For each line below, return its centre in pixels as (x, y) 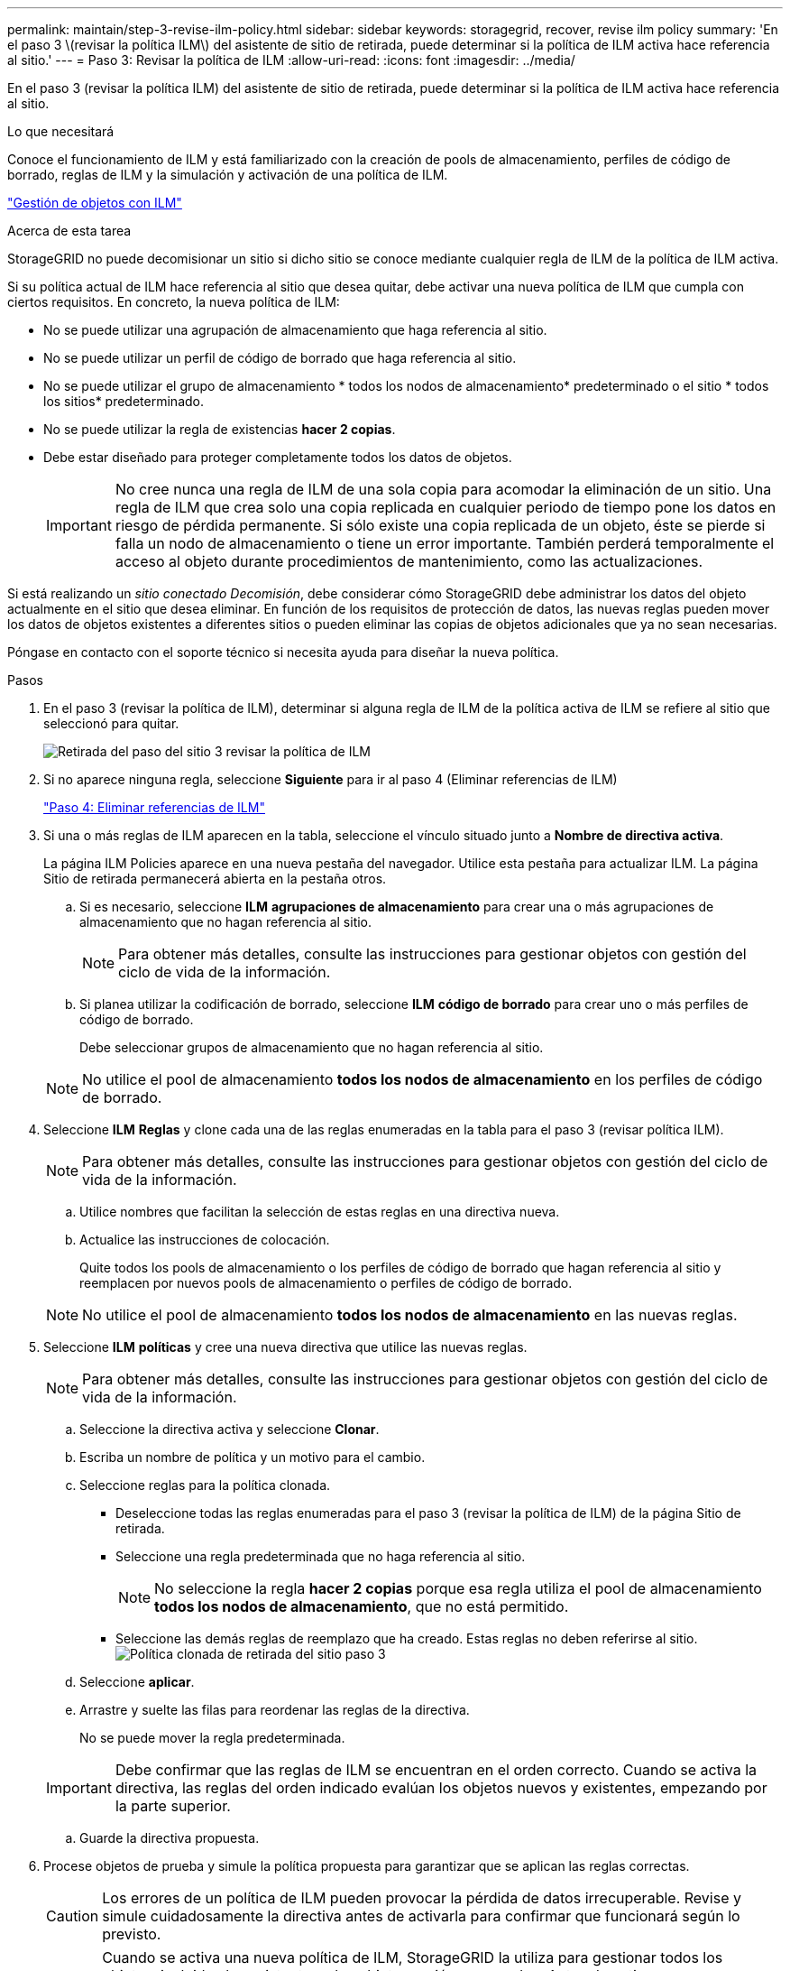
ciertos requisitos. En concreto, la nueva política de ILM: (174, 302)
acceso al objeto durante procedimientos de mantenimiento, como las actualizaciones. (409, 561)
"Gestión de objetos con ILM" (95, 203)
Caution (73, 1916)
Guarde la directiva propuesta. (170, 1838)
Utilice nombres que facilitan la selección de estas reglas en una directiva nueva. (320, 1212)
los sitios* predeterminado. (124, 401)
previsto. (132, 1934)
